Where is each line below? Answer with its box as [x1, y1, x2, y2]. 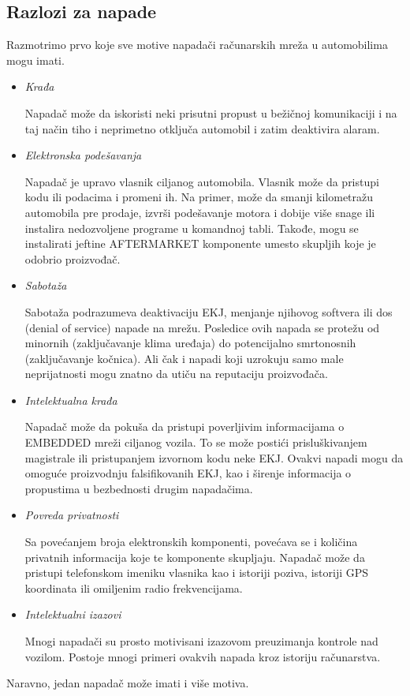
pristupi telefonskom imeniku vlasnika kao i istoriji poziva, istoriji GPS [24, 564, 369, 581]
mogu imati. [6, 51, 65, 68]
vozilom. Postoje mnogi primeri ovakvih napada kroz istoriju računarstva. [24, 648, 381, 664]
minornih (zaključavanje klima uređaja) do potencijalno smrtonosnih [24, 335, 356, 351]
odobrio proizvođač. [24, 250, 121, 267]
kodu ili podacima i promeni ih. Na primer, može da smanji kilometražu [24, 189, 374, 205]
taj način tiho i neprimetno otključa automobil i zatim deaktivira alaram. [24, 120, 380, 137]
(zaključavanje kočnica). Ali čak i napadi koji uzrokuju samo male [24, 350, 344, 366]
